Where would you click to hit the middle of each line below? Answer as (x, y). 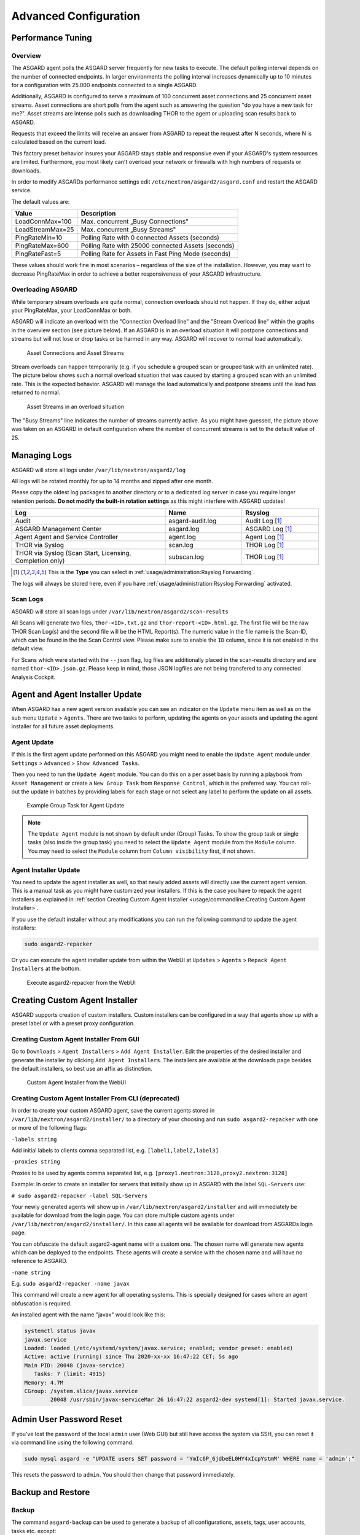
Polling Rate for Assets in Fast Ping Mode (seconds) (156, 254)
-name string (31, 1272)
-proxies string (36, 1162)
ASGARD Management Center (58, 529)
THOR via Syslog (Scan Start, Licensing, (73, 553)
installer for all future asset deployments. (63, 726)
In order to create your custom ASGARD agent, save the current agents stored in (113, 1111)
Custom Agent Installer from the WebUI (76, 1082)
